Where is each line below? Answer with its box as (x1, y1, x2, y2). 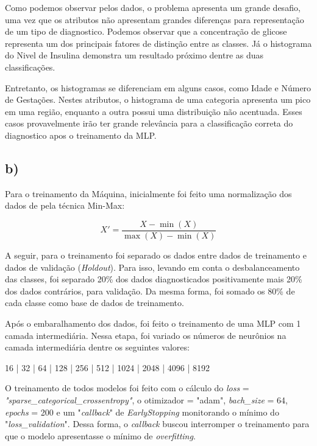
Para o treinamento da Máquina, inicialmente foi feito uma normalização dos (5, 187, 292, 200)
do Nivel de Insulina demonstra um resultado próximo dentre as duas (5, 49, 264, 61)
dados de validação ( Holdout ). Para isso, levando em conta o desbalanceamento (5, 260, 300, 273)
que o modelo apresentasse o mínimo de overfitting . (5, 429, 196, 442)
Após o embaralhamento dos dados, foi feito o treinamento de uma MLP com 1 (5, 316, 301, 329)
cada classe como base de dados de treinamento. (5, 296, 184, 309)
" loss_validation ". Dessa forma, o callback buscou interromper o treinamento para (5, 417, 310, 430)
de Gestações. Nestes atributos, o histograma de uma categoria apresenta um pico (5, 93, 311, 106)
